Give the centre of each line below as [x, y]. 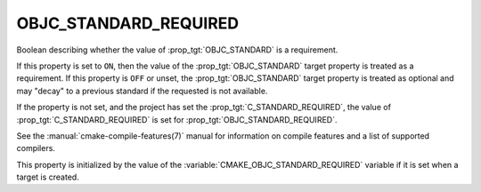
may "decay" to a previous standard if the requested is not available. [142, 91]
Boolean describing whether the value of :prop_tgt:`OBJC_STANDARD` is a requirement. [177, 50]
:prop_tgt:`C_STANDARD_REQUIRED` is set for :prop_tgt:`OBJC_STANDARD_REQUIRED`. [177, 119]
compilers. [36, 148]
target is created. [48, 177]
